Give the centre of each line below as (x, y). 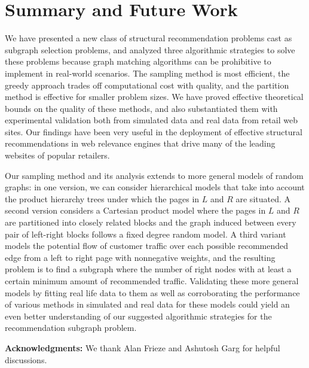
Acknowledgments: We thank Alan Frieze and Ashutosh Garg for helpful (143, 347)
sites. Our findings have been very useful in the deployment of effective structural (154, 131)
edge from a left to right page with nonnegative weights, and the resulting (140, 257)
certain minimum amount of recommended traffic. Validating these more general (152, 281)
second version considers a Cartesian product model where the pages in (135, 210)
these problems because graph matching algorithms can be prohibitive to (138, 61)
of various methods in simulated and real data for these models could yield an (147, 304)
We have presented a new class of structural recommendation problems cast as (149, 38)
